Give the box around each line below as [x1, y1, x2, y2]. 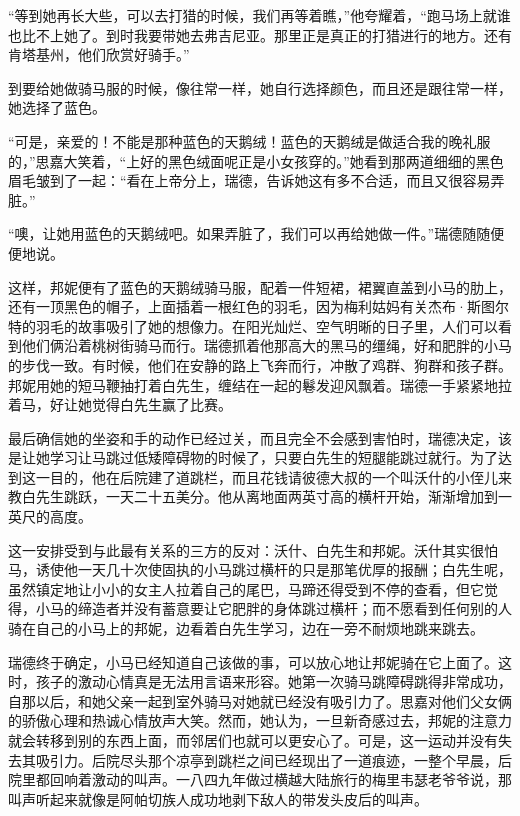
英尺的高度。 [8, 506, 92, 527]
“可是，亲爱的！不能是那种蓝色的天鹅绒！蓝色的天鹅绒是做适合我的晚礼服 [8, 130, 491, 151]
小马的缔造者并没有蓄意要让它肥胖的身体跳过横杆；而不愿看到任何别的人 [35, 598, 512, 619]
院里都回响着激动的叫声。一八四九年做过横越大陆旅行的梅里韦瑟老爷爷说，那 [8, 769, 512, 790]
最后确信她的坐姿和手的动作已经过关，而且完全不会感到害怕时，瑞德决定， [8, 427, 498, 448]
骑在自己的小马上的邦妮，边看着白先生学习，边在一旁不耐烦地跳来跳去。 [8, 618, 484, 639]
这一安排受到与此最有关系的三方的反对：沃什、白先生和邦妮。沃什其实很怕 [8, 539, 498, 560]
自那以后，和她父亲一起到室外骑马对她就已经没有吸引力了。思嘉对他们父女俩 [8, 690, 512, 711]
